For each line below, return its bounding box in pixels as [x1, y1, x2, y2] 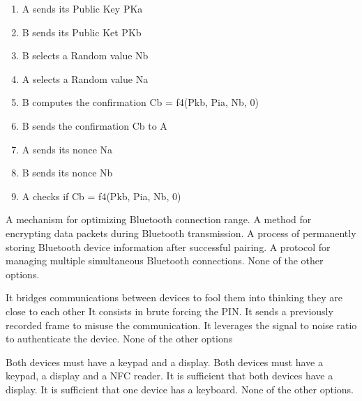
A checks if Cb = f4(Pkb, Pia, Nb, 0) [22, 188, 181, 203]
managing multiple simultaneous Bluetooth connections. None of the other [6, 253, 324, 268]
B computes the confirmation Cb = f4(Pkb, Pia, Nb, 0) [22, 95, 259, 109]
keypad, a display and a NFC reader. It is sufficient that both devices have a [6, 368, 333, 383]
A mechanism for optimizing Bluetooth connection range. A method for [6, 212, 312, 227]
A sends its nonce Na [22, 142, 113, 156]
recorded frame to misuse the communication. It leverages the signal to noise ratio [6, 317, 357, 332]
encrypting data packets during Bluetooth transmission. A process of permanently [6, 225, 356, 240]
